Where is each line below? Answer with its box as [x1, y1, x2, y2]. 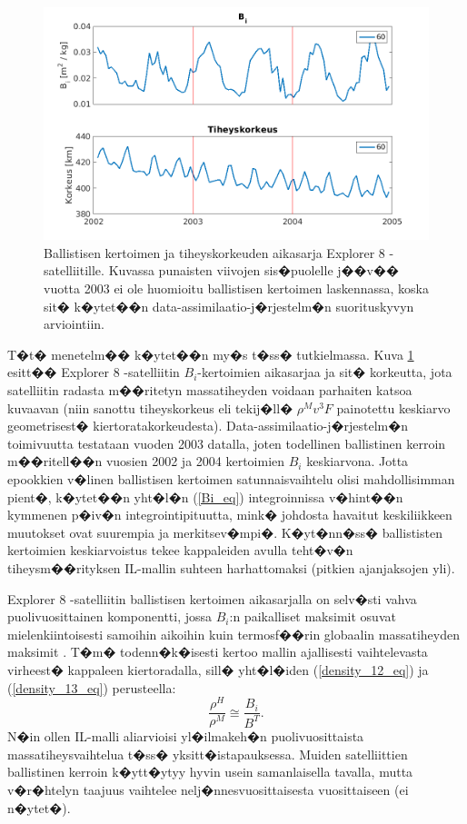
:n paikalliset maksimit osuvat [229, 607, 396, 626]
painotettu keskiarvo [336, 398, 451, 417]
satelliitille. [44, 261, 104, 280]
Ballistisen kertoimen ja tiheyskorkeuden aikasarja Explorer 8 [44, 243, 385, 262]
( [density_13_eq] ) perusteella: [7, 678, 176, 697]
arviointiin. [44, 314, 104, 333]
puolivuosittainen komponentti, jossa [7, 607, 213, 626]
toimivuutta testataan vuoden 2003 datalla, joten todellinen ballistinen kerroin [7, 433, 446, 452]
